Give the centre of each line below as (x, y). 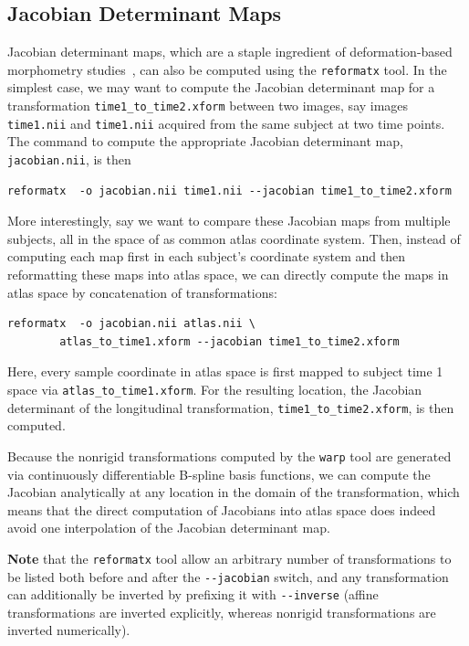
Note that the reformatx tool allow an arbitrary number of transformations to (229, 558)
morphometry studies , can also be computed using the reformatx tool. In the (227, 69)
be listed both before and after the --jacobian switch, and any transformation (228, 576)
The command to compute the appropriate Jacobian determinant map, (205, 141)
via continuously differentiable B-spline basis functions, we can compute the (219, 474)
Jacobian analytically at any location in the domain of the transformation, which (234, 492)
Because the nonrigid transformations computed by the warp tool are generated (229, 455)
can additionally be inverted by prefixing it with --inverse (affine (193, 594)
